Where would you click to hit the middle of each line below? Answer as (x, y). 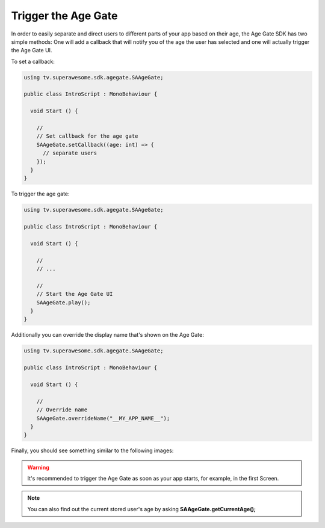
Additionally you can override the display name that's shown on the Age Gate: (107, 335)
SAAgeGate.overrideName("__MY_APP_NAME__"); (103, 418)
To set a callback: (33, 61)
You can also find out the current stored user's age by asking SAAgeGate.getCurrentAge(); (141, 509)
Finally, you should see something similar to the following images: (92, 450)
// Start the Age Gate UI (75, 294)
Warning (38, 467)
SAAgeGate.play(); (63, 302)
